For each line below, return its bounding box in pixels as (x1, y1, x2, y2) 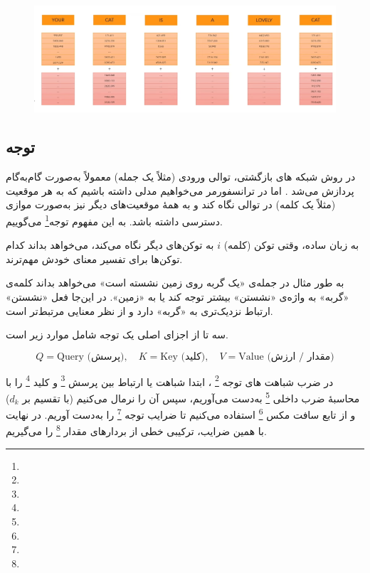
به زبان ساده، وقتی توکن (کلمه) (223, 237, 359, 252)
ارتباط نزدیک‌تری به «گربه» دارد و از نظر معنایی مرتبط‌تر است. (6, 303, 273, 318)
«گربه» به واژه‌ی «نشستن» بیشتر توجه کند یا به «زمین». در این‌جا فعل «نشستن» (6, 289, 349, 304)
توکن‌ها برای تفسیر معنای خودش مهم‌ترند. (6, 251, 183, 266)
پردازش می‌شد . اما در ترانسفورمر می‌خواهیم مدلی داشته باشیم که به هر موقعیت (6, 183, 354, 198)
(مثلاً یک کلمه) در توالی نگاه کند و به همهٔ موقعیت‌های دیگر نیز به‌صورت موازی (6, 197, 336, 212)
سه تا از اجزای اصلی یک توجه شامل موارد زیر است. (6, 327, 228, 342)
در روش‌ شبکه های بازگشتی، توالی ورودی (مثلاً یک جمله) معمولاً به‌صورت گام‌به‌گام (6, 169, 356, 184)
